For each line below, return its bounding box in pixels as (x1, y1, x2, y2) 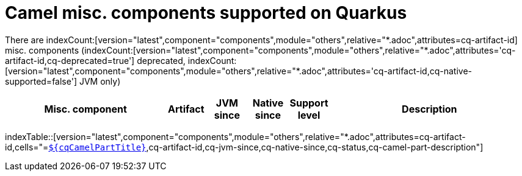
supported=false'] (5, 76, 78, 86)
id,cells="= (5, 141, 49, 152)
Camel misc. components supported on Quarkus (5, 2, 407, 23)
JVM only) (79, 76, 121, 86)
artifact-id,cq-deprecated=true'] (5, 55, 135, 66)
